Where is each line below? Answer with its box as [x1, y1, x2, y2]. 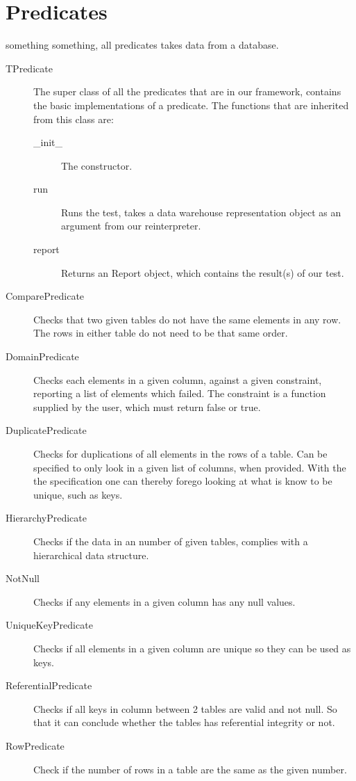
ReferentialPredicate [6, 678, 92, 693]
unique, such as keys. [33, 487, 123, 501]
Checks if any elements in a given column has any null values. [33, 594, 296, 609]
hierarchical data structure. [33, 547, 149, 562]
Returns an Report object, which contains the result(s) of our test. [61, 265, 344, 280]
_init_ [33, 135, 63, 150]
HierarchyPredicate [6, 510, 87, 525]
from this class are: [33, 111, 114, 126]
